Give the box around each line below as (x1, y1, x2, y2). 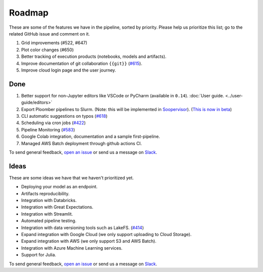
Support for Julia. (21, 252, 56, 258)
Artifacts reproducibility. (21, 190, 70, 197)
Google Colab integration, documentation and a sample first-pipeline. (21, 134, 160, 140)
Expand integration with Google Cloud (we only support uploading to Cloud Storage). (21, 231, 192, 237)
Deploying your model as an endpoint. (21, 184, 98, 190)
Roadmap (9, 7, 49, 18)
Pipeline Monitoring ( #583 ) (21, 127, 75, 132)
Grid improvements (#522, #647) (21, 40, 88, 46)
